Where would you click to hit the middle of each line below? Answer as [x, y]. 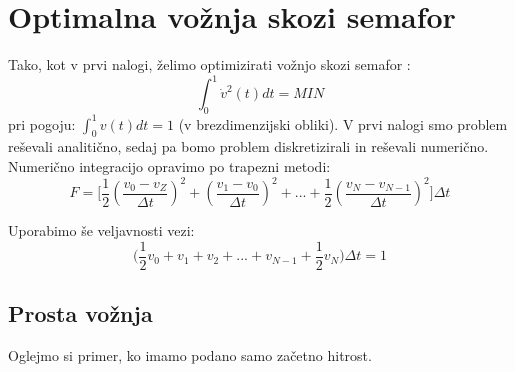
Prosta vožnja [80, 313]
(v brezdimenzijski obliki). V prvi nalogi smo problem [343, 123]
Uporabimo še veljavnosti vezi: [101, 230]
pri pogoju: [42, 123]
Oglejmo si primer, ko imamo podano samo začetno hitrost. [190, 354]
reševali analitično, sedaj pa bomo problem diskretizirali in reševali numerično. [248, 146]
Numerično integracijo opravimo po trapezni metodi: [169, 165]
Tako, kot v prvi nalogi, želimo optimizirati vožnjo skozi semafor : [209, 64]
